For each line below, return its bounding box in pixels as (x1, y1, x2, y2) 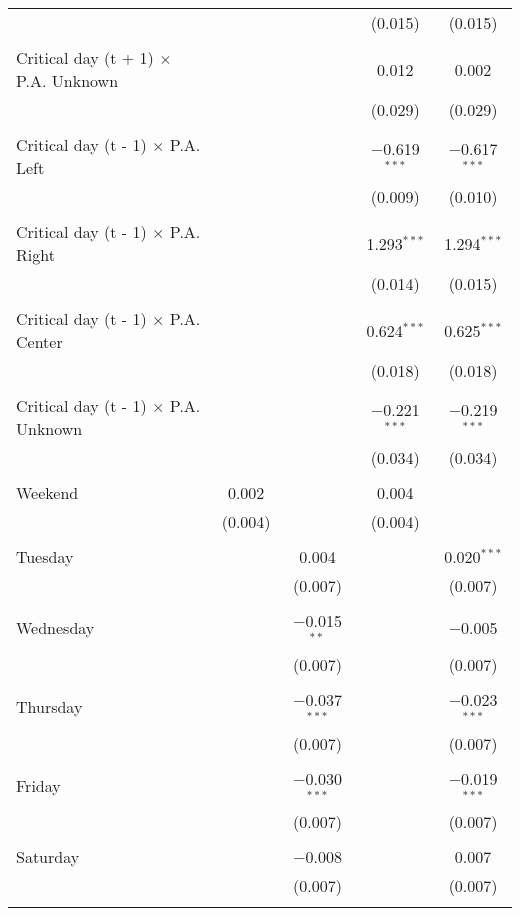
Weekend (16, 481, 79, 504)
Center (16, 330, 63, 353)
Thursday (16, 695, 83, 719)
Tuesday (16, 545, 74, 568)
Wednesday (16, 616, 95, 640)
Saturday (16, 845, 80, 869)
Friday (16, 773, 61, 797)
